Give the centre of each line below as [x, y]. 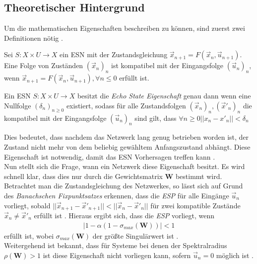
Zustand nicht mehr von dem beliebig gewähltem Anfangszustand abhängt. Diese [127, 146]
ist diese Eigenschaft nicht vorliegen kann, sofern [117, 255]
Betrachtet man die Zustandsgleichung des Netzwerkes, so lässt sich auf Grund [124, 186]
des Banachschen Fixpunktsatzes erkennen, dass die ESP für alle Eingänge [117, 195]
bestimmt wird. [199, 176]
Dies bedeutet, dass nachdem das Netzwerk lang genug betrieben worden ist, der [127, 137]
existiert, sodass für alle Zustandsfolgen [126, 105]
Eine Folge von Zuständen [44, 65]
